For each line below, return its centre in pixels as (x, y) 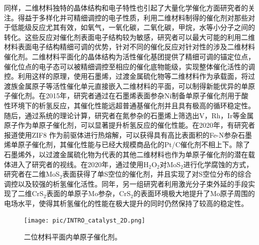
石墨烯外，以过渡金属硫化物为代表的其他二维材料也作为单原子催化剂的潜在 (126, 154)
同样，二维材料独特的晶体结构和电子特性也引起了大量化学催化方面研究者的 (126, 7)
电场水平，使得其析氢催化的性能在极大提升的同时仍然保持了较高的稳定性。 (126, 203)
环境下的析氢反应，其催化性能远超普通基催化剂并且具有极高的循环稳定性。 (133, 105)
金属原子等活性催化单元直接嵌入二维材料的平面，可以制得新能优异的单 (133, 86)
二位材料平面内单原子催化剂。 (73, 237)
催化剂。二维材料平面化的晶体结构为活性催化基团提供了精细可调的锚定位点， (129, 56)
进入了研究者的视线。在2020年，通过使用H (80, 164)
